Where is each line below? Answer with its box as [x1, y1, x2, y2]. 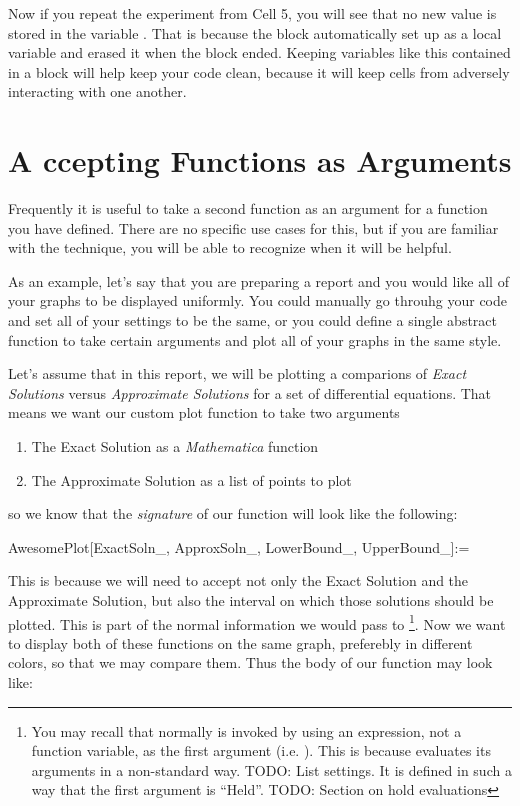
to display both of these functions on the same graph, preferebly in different [8, 632, 473, 653]
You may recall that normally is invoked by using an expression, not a [31, 720, 462, 741]
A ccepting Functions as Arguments [8, 140, 512, 181]
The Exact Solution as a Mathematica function [31, 436, 319, 457]
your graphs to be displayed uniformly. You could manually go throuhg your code [8, 290, 507, 311]
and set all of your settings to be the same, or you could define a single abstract [8, 310, 497, 331]
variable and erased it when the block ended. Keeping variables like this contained [8, 42, 511, 63]
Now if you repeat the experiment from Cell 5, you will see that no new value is [8, 3, 497, 23]
